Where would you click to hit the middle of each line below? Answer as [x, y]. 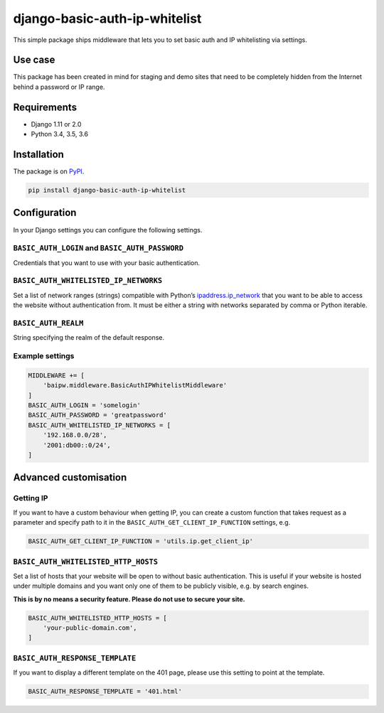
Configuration [45, 213]
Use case [34, 60]
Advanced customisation [70, 477]
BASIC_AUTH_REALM [48, 323]
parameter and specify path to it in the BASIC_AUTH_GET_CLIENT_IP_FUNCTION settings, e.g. [152, 522]
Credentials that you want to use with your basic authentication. [107, 262]
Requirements [45, 107]
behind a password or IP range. [59, 87]
